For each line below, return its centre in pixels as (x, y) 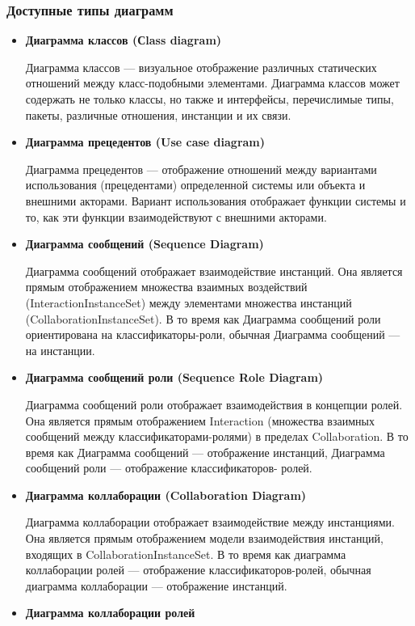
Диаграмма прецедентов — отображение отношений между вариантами (201, 169)
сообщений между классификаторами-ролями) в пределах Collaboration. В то (217, 436)
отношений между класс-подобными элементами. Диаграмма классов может (212, 83)
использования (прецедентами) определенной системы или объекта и (195, 185)
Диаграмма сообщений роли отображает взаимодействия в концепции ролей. (214, 404)
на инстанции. (60, 350)
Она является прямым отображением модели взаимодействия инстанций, (204, 538)
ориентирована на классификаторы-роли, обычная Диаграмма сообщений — (213, 334)
